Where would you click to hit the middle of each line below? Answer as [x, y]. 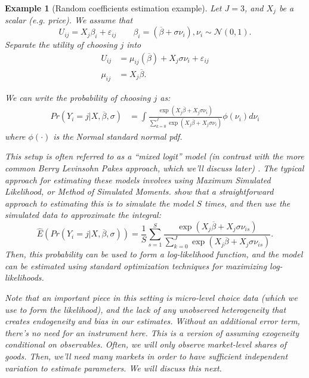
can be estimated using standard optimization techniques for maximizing [136, 265]
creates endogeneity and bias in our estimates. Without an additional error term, [152, 321]
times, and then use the [248, 203]
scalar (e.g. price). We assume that [69, 20]
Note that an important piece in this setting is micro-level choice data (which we [151, 298]
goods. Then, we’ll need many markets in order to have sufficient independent [146, 356]
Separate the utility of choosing [61, 44]
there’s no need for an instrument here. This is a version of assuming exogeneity [152, 332]
